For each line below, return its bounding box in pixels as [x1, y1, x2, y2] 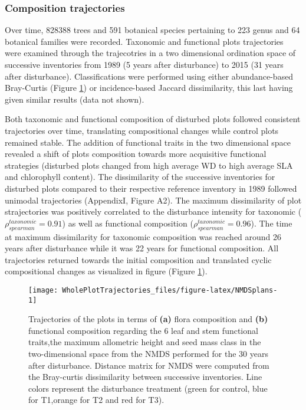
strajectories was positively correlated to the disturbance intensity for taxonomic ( [5, 205, 302, 218]
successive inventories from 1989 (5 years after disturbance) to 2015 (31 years [5, 58, 284, 70]
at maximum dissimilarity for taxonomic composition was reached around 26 [5, 230, 282, 242]
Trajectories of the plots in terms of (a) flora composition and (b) [28, 313, 268, 325]
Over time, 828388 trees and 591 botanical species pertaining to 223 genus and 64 [5, 24, 300, 36]
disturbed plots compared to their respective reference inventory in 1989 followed [5, 182, 297, 194]
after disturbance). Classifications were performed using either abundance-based [5, 70, 294, 82]
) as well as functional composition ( [62, 217, 193, 229]
